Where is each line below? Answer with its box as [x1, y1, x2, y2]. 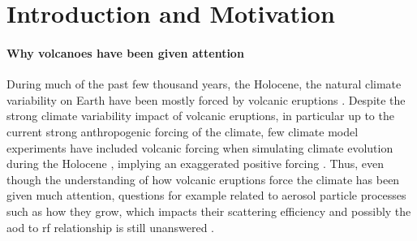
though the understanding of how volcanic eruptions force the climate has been [6, 170, 400, 187]
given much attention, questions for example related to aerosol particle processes [6, 187, 406, 204]
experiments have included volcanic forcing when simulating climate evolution [6, 139, 393, 156]
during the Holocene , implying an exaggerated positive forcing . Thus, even [6, 155, 385, 172]
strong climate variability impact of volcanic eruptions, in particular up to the [6, 107, 394, 124]
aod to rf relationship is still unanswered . [6, 218, 214, 235]
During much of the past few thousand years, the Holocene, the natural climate [6, 75, 402, 93]
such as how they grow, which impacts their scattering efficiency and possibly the [6, 202, 411, 219]
